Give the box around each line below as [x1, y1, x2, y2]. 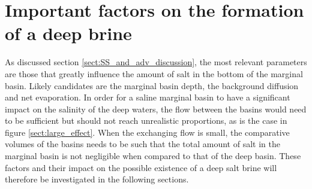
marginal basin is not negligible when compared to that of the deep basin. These [5, 150, 301, 162]
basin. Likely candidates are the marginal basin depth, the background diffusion [5, 79, 299, 92]
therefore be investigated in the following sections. [5, 173, 189, 185]
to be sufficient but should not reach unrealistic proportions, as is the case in [5, 114, 287, 127]
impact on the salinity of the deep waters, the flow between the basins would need [5, 102, 307, 115]
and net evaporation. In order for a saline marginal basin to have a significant [5, 91, 290, 103]
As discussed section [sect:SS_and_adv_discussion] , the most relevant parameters [5, 56, 307, 68]
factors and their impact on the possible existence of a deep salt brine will [5, 161, 277, 173]
